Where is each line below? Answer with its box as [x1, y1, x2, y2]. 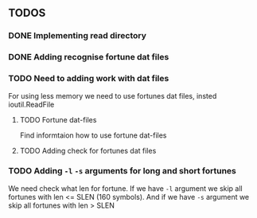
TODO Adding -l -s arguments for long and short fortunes [8, 165, 237, 177]
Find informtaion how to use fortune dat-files [19, 130, 167, 140]
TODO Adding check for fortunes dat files [19, 146, 157, 155]
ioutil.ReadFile [8, 99, 55, 109]
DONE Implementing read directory [8, 30, 147, 41]
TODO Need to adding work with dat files [8, 73, 169, 84]
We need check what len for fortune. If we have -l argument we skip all [8, 183, 243, 193]
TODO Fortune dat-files [19, 115, 97, 124]
